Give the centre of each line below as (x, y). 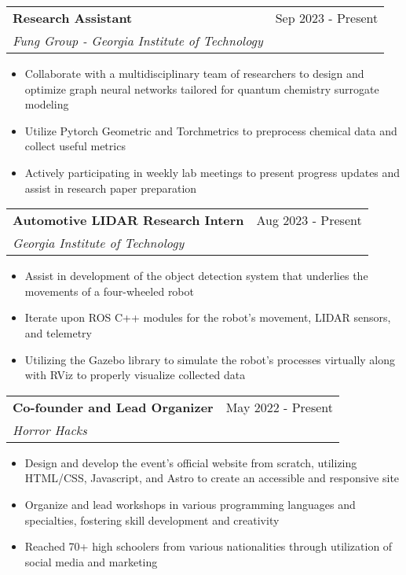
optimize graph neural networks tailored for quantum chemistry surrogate (202, 88)
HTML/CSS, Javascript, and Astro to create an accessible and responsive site (212, 478)
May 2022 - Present (279, 407)
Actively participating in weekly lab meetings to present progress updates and (212, 172)
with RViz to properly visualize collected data (135, 375)
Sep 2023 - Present (327, 18)
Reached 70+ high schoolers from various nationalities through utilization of (208, 546)
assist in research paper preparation (111, 188)
